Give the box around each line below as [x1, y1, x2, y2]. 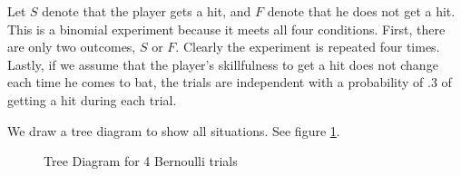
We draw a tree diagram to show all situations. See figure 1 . [7, 121, 340, 140]
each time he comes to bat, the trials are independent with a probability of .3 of [7, 73, 452, 92]
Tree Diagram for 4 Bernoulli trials [44, 152, 238, 171]
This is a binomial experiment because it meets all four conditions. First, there [7, 19, 446, 38]
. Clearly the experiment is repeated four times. [175, 37, 440, 56]
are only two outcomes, [7, 37, 136, 56]
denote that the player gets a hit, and [42, 2, 251, 20]
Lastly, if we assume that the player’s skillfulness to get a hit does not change [7, 54, 438, 73]
